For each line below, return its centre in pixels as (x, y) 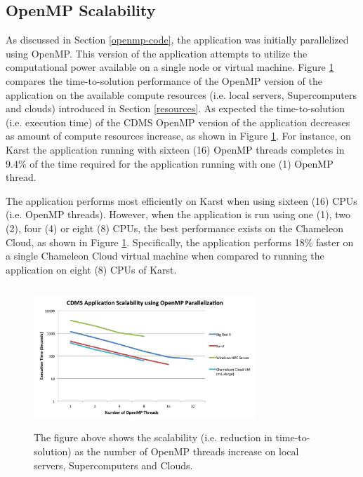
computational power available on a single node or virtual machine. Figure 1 (170, 67)
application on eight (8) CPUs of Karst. (91, 269)
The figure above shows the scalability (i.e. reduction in (153, 437)
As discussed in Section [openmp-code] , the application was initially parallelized (177, 40)
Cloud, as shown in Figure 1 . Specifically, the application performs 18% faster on (180, 242)
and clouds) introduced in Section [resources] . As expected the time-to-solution (176, 108)
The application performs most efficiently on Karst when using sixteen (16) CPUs (181, 200)
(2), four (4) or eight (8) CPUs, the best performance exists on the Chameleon (174, 228)
